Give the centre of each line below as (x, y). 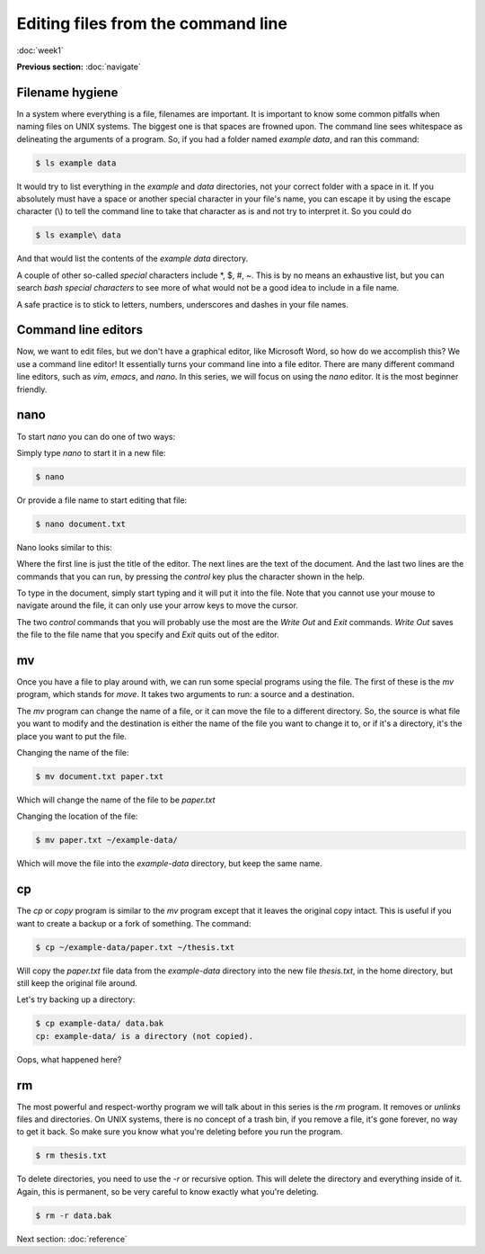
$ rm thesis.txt (71, 1155)
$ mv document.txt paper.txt (100, 777)
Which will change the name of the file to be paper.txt (116, 800)
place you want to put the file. (72, 736)
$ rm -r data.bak (74, 1215)
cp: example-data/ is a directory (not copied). (145, 1036)
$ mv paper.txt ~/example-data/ (107, 840)
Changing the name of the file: (73, 753)
